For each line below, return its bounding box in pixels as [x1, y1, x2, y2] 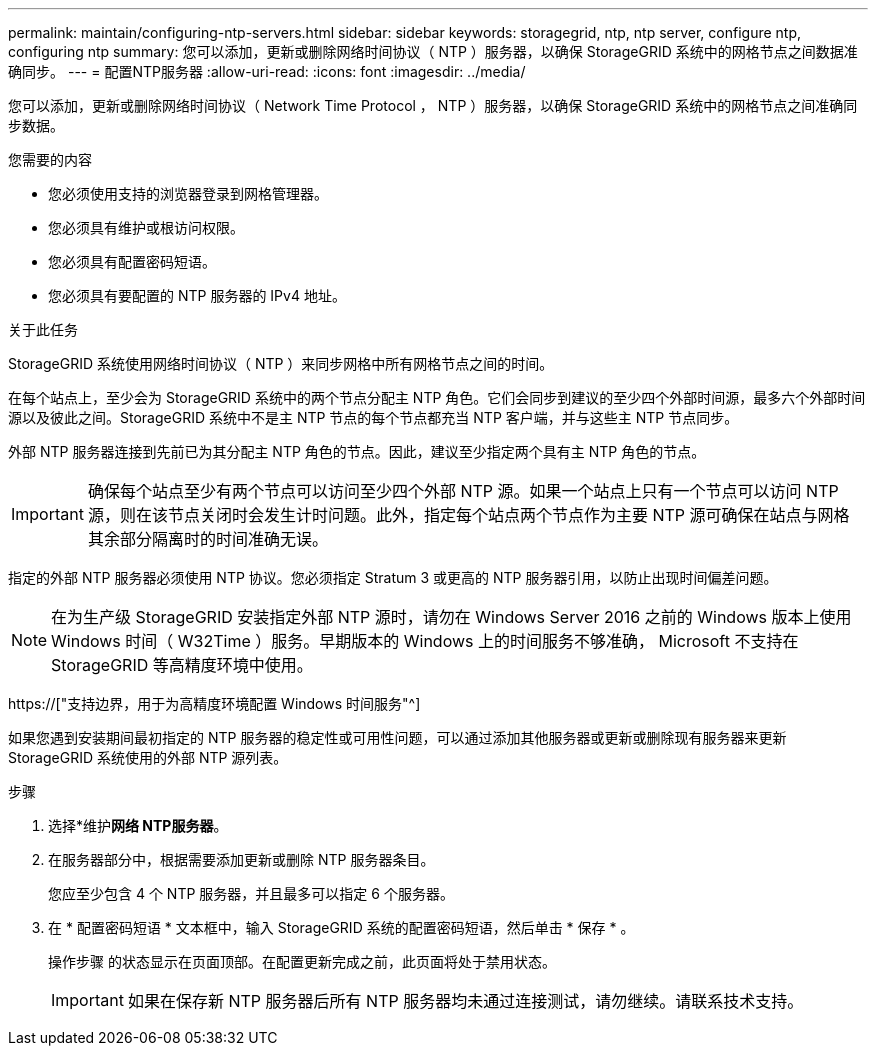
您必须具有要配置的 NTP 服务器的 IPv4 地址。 [48, 287, 346, 304]
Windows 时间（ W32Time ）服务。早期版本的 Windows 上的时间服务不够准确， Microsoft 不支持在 [51, 631, 799, 651]
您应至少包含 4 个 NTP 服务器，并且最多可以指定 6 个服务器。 [48, 885, 454, 902]
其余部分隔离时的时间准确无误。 [87, 529, 328, 549]
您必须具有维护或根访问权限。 [48, 219, 244, 236]
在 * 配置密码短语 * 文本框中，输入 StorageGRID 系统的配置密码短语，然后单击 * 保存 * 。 [48, 919, 635, 936]
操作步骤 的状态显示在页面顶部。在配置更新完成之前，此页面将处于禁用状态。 [48, 953, 556, 970]
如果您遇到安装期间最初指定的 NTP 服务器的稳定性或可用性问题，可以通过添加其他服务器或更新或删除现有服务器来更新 [8, 729, 787, 746]
